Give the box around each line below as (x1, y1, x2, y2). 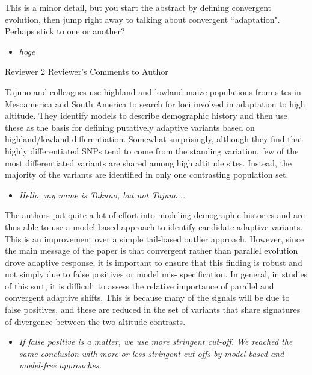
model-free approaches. (19, 359, 102, 371)
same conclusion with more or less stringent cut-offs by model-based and (19, 347, 284, 359)
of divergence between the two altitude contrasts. (5, 315, 186, 327)
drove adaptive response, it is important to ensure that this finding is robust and (5, 256, 302, 268)
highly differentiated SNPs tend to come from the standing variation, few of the (5, 144, 299, 157)
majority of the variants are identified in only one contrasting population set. (5, 168, 289, 181)
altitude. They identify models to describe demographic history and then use (5, 109, 287, 122)
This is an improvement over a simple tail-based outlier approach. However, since (5, 232, 304, 245)
